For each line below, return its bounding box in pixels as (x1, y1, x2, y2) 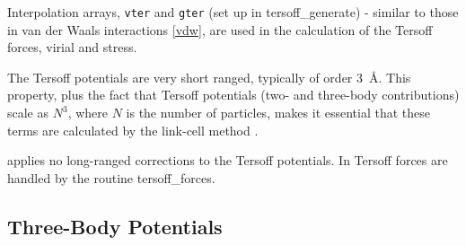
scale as (7, 103, 49, 122)
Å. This (369, 67, 411, 86)
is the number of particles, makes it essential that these (126, 103, 431, 122)
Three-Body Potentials (7, 212, 223, 240)
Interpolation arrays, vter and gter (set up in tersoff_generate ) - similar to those (7, 3, 459, 21)
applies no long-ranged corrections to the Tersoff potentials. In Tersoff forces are (7, 151, 448, 170)
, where (67, 103, 108, 122)
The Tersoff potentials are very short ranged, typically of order (7, 67, 353, 86)
